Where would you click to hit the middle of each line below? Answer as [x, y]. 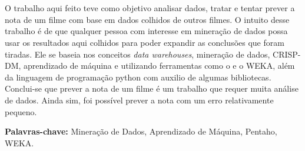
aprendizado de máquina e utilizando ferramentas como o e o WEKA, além [159, 66]
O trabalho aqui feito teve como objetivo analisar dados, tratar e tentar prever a [150, 8]
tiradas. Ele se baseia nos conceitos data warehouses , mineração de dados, [137, 54]
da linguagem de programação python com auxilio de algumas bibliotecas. [138, 77]
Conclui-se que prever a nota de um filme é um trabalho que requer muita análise [152, 88]
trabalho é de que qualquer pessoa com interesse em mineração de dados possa [146, 31]
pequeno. [21, 111]
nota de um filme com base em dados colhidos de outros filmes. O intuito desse [147, 19]
